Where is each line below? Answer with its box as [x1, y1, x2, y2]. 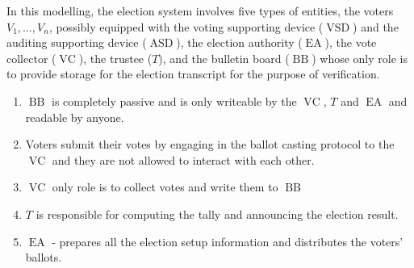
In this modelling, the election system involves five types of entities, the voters [6, 2, 394, 19]
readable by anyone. [25, 108, 124, 125]
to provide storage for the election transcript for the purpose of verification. [6, 65, 380, 82]
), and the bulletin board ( [158, 49, 290, 66]
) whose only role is [312, 49, 408, 66]
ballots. [25, 249, 62, 266]
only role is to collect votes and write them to [52, 178, 278, 195]
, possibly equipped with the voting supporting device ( [48, 18, 324, 35]
